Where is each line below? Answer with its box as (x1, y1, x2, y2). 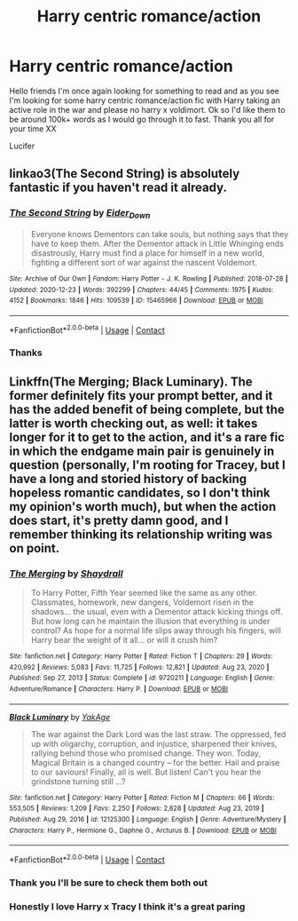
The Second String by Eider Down (9, 207, 151, 221)
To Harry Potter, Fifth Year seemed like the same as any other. (30, 588, 258, 599)
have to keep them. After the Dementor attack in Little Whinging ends (30, 238, 284, 249)
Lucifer (9, 140, 35, 151)
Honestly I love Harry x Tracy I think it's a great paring (9, 900, 246, 912)
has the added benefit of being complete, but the (9, 401, 286, 417)
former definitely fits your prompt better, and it (9, 388, 273, 403)
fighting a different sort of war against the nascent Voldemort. (30, 257, 257, 267)
